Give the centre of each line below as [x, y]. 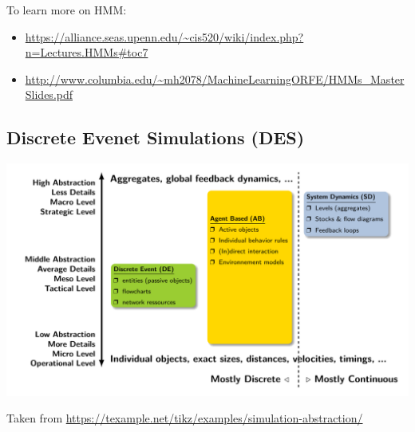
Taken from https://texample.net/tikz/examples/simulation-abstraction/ [185, 418]
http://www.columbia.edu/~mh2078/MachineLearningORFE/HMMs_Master [215, 79]
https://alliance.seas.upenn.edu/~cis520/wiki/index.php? [164, 36]
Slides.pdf [49, 94]
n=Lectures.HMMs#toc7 [87, 52]
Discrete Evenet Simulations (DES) [156, 137]
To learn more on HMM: [67, 10]
